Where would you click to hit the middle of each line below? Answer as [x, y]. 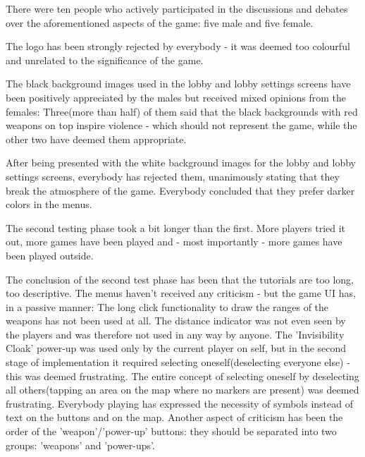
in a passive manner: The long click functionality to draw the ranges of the [167, 306]
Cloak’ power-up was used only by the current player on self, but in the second [176, 348]
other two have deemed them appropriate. [96, 139]
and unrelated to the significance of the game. [105, 60]
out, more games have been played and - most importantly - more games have [174, 242]
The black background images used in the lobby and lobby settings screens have [178, 84]
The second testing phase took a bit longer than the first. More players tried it [176, 227]
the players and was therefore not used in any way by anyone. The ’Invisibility [175, 334]
